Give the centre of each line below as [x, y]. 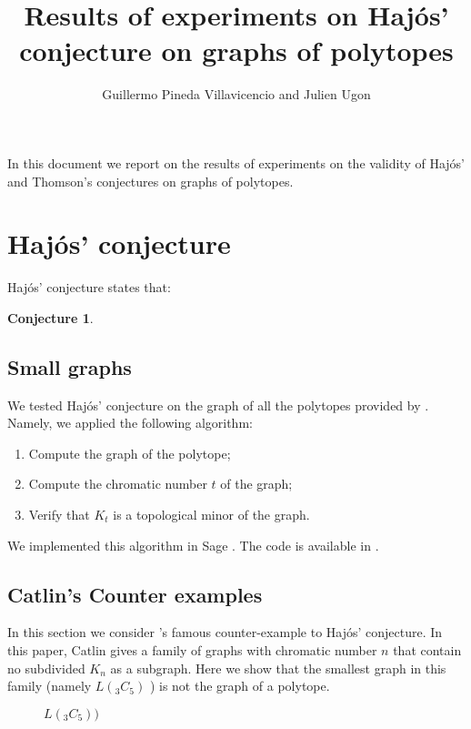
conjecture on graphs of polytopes [236, 51]
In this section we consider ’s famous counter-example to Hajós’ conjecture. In [225, 632]
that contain [427, 649]
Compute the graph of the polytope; [130, 453]
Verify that [59, 514]
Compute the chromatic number [118, 484]
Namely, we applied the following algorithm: [130, 423]
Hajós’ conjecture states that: [89, 287]
